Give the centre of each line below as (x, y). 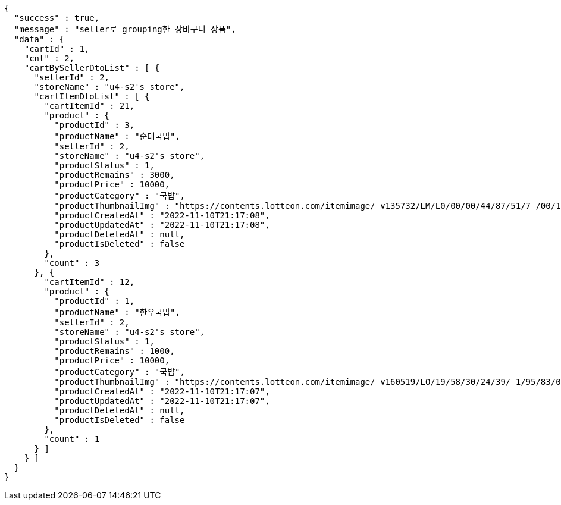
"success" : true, (57, 18)
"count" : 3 (72, 263)
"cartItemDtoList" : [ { (92, 96)
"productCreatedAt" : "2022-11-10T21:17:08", (162, 215)
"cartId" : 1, (57, 49)
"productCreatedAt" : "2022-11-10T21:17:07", (162, 391)
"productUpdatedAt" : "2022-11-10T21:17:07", (162, 401)
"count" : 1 (72, 439)
